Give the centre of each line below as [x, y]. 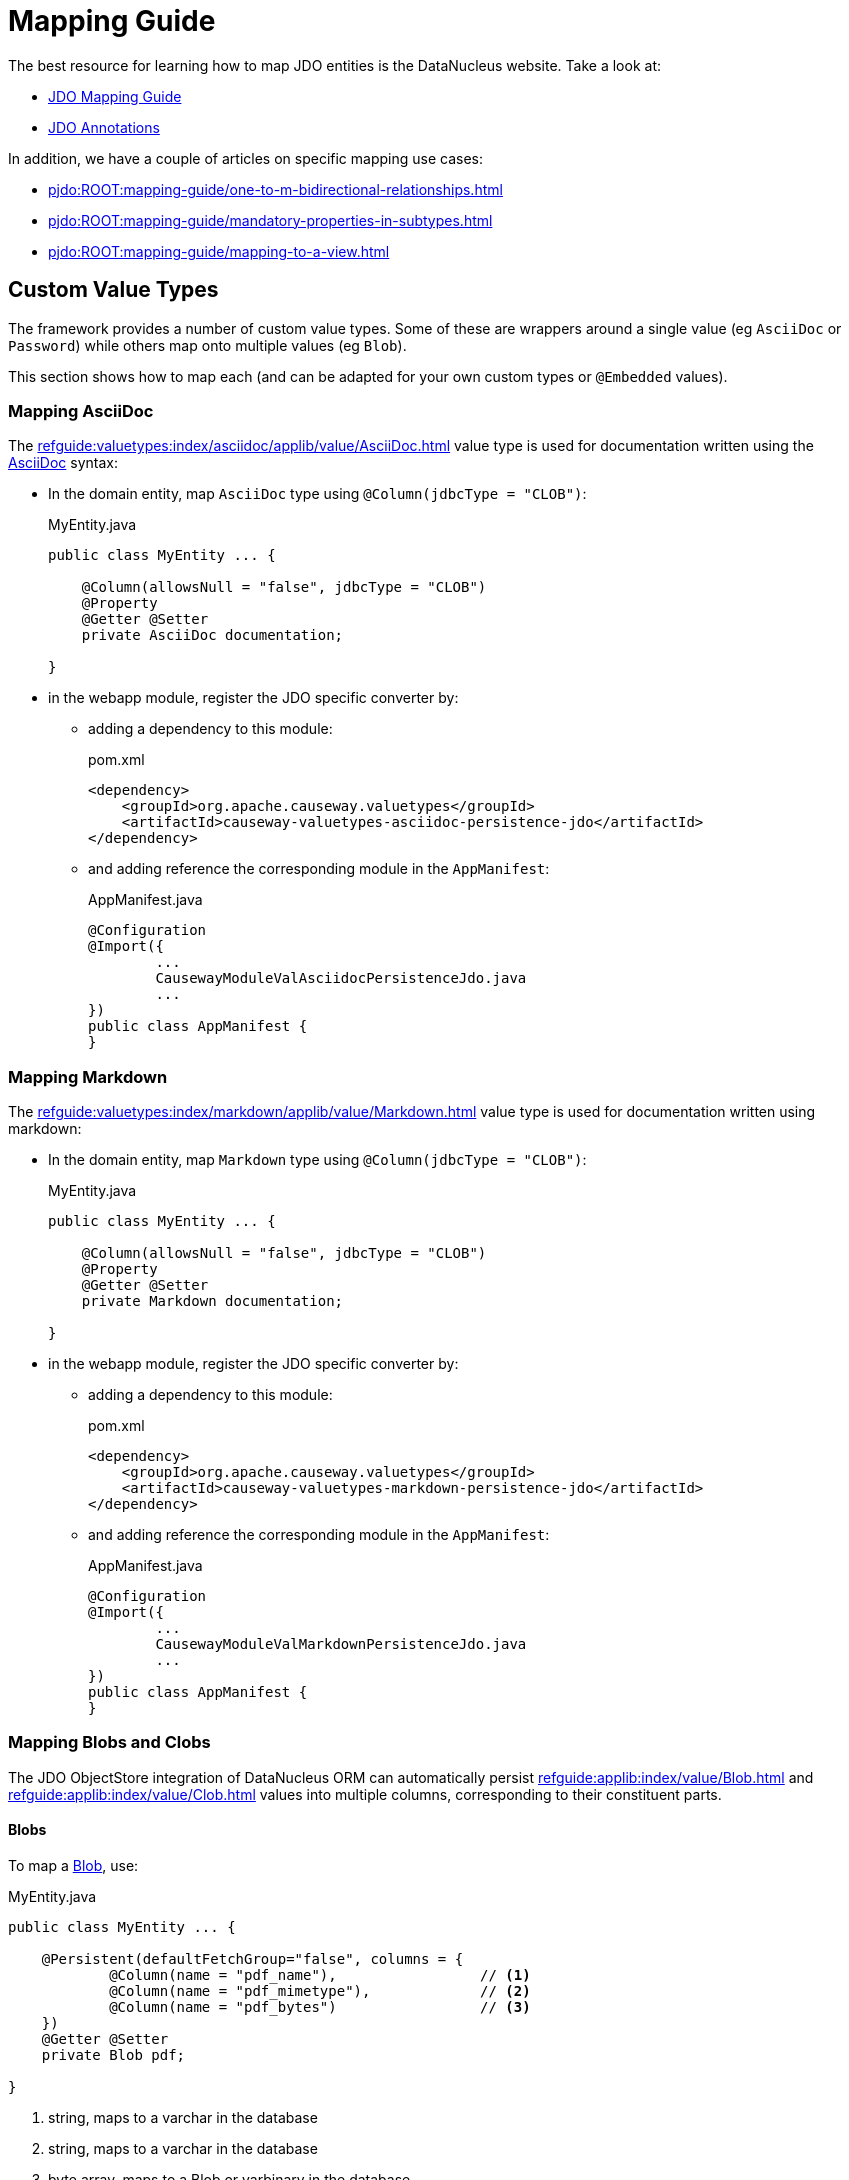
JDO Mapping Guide [115, 96]
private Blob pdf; [113, 2055]
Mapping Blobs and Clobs [109, 1742]
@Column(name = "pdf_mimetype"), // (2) [320, 1991]
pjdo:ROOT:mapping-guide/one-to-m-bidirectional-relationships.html [275, 189]
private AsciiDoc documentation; [212, 635]
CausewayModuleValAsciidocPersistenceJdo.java [341, 978]
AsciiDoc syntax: [63, 463]
